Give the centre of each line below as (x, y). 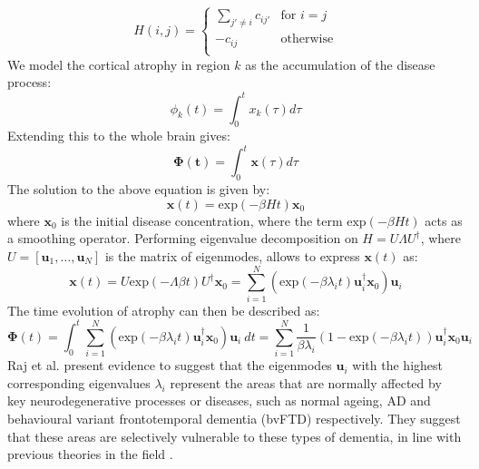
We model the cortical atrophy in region (119, 64)
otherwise (307, 39)
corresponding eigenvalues (79, 382)
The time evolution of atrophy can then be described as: (164, 310)
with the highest (397, 365)
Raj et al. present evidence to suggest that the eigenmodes (170, 365)
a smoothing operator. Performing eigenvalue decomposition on (183, 238)
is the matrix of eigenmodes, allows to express (232, 256)
